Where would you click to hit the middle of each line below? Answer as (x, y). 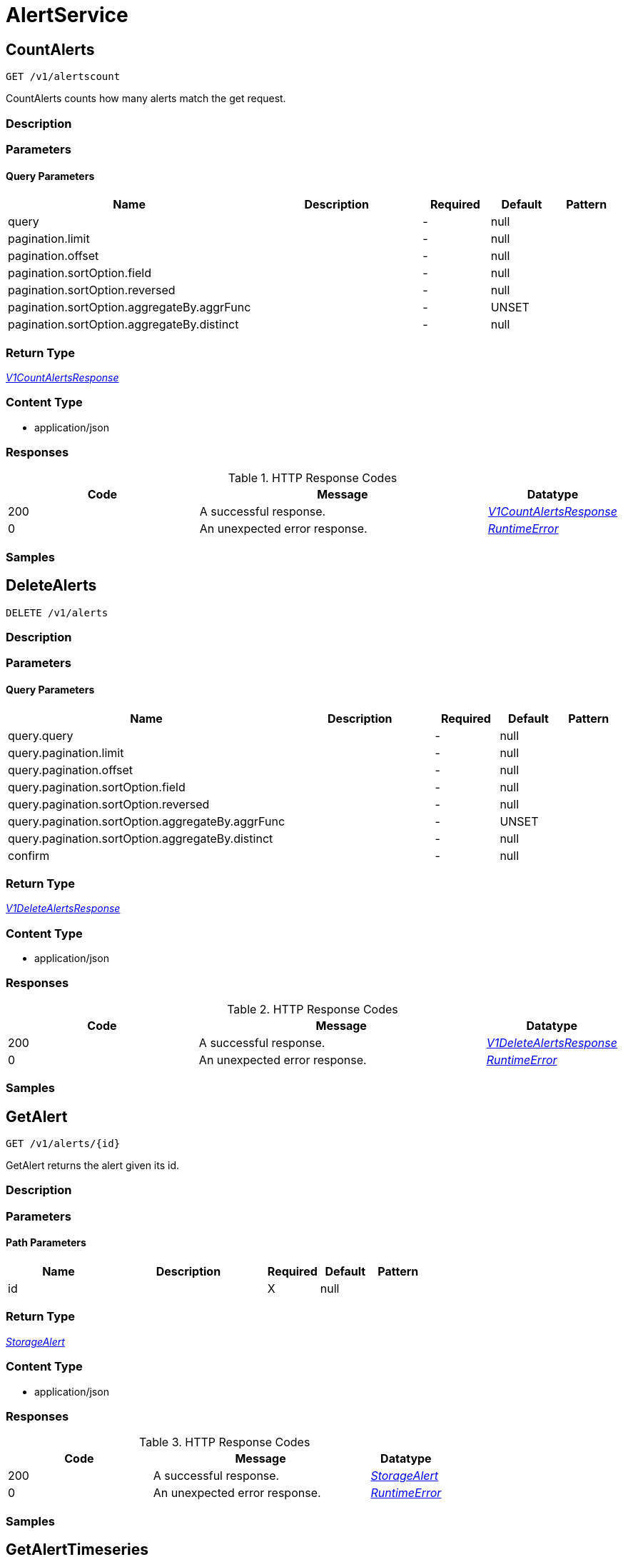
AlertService (67, 15)
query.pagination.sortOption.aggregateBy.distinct (141, 838)
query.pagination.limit (66, 752)
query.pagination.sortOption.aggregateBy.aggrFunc (147, 821)
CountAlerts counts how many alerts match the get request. (146, 99)
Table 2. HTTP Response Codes (313, 1009)
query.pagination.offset (71, 770)
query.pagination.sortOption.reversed (109, 804)
